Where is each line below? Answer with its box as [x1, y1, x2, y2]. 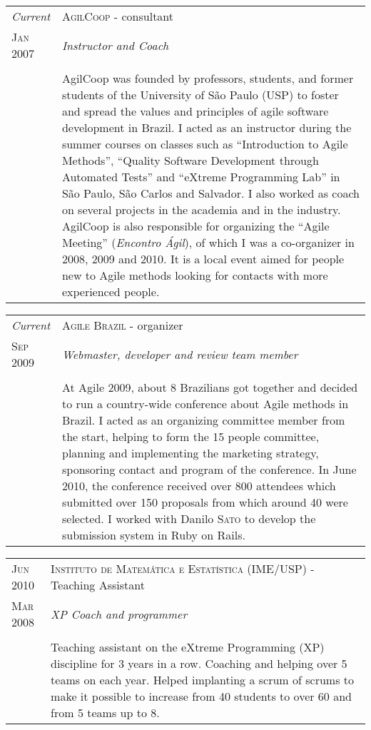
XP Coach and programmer [51, 605, 188, 622]
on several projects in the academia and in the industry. [61, 201, 341, 218]
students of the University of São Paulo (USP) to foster [61, 86, 339, 103]
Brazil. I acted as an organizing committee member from [62, 412, 345, 428]
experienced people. [61, 283, 160, 300]
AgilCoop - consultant [61, 8, 174, 24]
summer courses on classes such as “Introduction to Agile [61, 136, 348, 152]
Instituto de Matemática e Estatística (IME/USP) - [51, 560, 315, 577]
